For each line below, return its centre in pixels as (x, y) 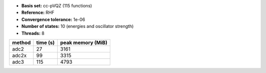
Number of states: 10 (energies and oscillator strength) (78, 26)
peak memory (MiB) (84, 43)
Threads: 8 (33, 33)
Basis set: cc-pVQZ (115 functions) (57, 6)
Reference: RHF (38, 13)
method (21, 43)
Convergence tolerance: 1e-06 (53, 19)
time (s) (46, 43)
